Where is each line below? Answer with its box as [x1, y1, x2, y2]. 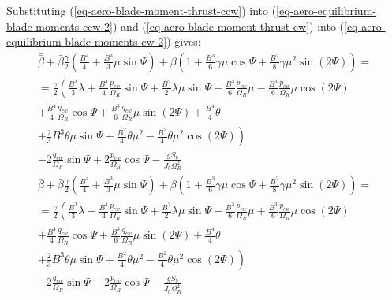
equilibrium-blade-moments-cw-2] [6, 33, 167, 50]
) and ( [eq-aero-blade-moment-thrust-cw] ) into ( [113, 17, 344, 34]
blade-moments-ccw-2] [6, 17, 113, 34]
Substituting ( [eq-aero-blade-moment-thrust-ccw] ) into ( [6, 2, 277, 18]
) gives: [166, 33, 201, 50]
